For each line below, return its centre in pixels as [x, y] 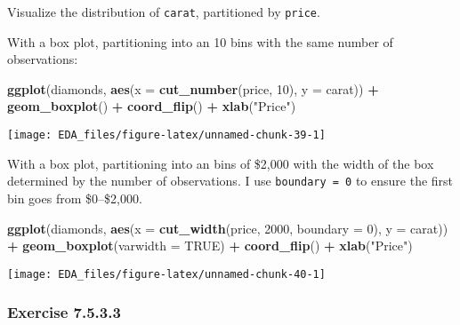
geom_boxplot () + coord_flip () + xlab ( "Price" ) [152, 106]
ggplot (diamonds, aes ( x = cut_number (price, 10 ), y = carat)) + [193, 88]
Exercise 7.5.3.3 [64, 312]
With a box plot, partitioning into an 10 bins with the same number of [200, 41]
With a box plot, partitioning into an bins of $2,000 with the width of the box [221, 163]
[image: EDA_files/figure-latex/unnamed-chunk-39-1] [166, 135]
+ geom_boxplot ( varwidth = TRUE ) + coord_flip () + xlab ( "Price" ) [210, 246]
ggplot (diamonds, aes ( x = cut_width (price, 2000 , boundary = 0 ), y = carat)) [228, 228]
